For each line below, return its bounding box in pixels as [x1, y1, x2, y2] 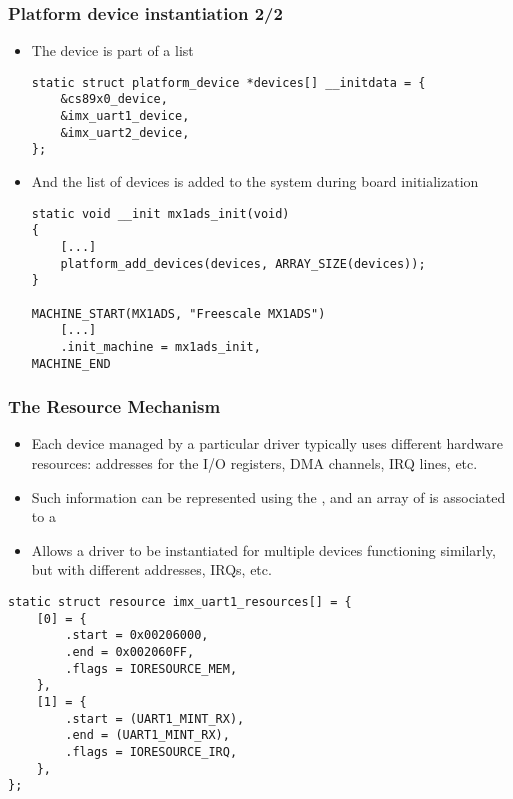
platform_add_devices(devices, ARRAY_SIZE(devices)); [60, 256, 426, 271]
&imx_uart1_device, [60, 109, 190, 124]
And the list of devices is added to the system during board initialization [31, 171, 479, 192]
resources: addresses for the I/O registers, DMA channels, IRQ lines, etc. [31, 453, 478, 474]
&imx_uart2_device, [60, 125, 190, 140]
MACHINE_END [31, 356, 111, 371]
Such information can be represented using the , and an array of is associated [31, 486, 506, 507]
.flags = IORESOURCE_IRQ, [65, 744, 238, 759]
